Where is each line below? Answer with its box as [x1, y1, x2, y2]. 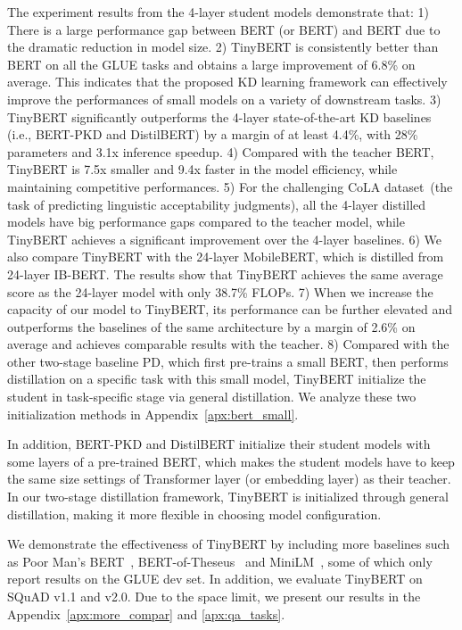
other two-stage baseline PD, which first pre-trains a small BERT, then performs [7, 352, 449, 370]
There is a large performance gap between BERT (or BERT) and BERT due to [7, 20, 441, 38]
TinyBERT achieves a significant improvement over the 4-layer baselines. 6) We [7, 229, 442, 248]
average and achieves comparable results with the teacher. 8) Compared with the [7, 335, 450, 353]
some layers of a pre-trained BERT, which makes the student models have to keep [7, 452, 455, 470]
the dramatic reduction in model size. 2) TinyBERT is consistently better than [7, 37, 439, 56]
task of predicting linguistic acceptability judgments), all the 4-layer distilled [7, 195, 426, 213]
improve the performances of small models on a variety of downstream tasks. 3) [7, 89, 441, 108]
